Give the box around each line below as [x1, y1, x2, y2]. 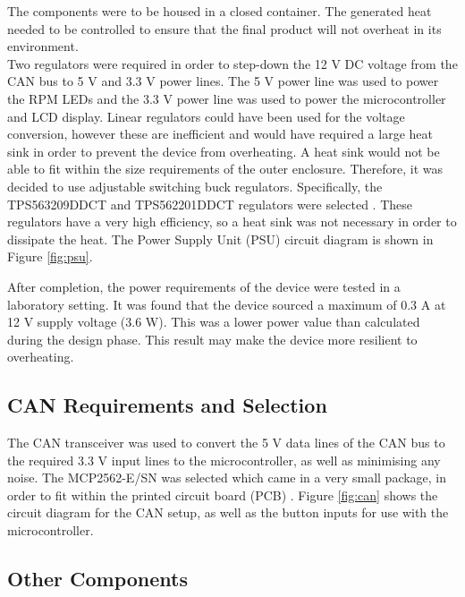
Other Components [7, 565, 188, 593]
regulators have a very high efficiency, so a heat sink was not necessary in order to [7, 212, 457, 231]
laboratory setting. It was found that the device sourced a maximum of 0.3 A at [7, 294, 446, 313]
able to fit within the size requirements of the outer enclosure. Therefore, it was [7, 159, 444, 178]
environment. [7, 37, 79, 55]
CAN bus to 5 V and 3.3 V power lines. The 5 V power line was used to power [7, 72, 439, 90]
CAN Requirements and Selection [7, 391, 327, 419]
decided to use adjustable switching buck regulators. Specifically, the [7, 176, 383, 195]
